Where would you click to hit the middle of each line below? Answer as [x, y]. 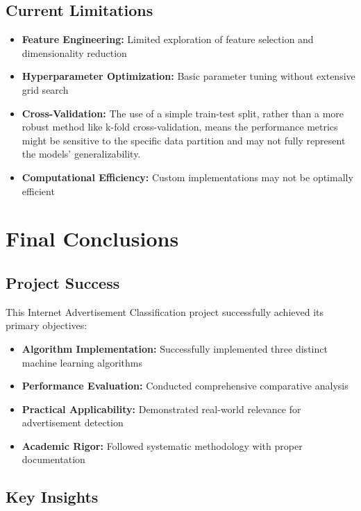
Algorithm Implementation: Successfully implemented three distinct [175, 348]
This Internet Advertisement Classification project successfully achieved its [165, 311]
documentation [53, 459]
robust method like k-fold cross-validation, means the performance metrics [180, 127]
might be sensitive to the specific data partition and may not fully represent [184, 140]
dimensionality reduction [74, 52]
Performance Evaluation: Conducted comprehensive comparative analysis [185, 386]
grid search [45, 89]
